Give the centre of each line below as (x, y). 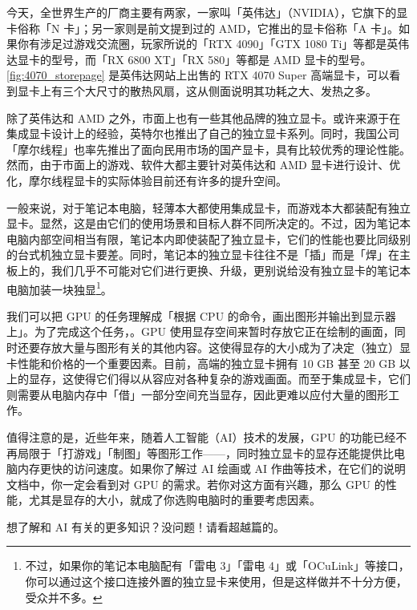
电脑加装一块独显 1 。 (59, 288)
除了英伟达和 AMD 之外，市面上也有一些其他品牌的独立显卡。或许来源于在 (204, 117)
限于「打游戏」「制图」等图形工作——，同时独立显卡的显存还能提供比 (211, 452)
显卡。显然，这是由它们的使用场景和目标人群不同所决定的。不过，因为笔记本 (208, 223)
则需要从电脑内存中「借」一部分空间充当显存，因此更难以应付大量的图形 (197, 394)
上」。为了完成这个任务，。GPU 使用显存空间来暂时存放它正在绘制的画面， (200, 331)
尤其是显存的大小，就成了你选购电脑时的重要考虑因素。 (174, 500)
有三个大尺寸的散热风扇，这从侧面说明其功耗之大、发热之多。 (214, 90)
